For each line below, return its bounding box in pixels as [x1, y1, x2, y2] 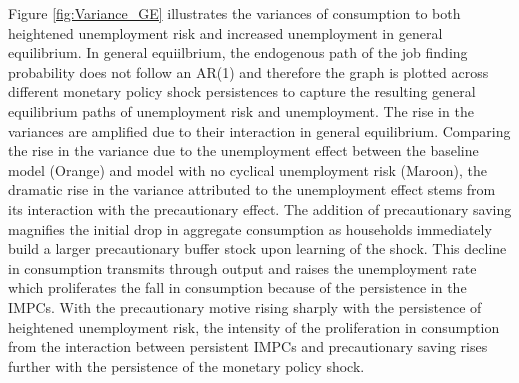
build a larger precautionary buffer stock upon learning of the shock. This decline [8, 238, 507, 259]
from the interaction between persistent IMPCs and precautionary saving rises [8, 336, 488, 357]
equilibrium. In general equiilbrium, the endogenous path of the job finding [8, 42, 468, 63]
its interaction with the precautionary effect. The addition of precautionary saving [8, 198, 512, 219]
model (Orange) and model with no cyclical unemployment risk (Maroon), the [8, 159, 487, 180]
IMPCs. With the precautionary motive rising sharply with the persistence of [8, 296, 482, 317]
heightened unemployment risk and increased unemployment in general [8, 22, 443, 43]
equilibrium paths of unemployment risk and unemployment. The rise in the [8, 100, 474, 121]
